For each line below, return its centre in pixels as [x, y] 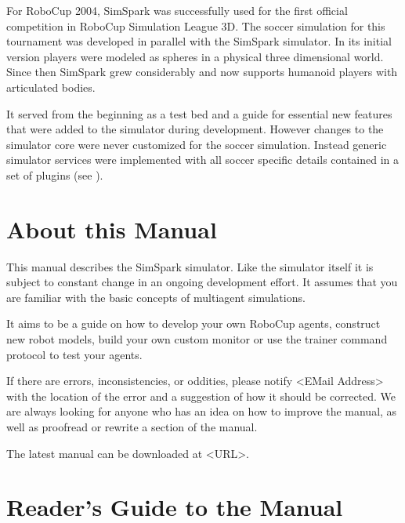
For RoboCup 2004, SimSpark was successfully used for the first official [177, 10]
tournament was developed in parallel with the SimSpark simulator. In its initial [199, 41]
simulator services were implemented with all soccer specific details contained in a [203, 160]
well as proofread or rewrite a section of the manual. [132, 427]
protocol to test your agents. [74, 354]
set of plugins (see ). [55, 174]
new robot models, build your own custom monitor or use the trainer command [197, 339]
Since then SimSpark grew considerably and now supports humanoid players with [202, 72]
